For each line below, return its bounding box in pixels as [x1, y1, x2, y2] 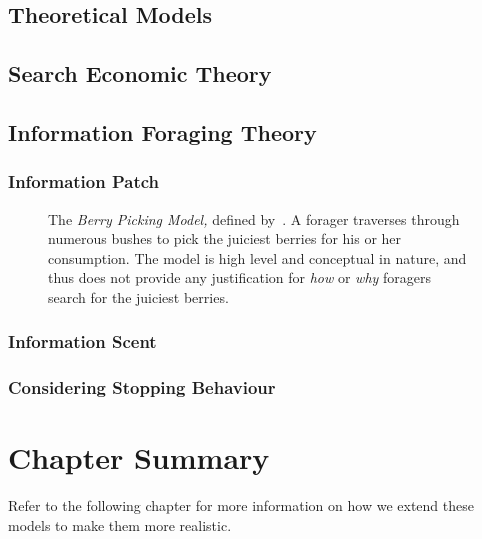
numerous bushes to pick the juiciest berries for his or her [48, 228, 402, 249]
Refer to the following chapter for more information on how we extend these [8, 495, 474, 516]
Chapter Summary [8, 437, 270, 478]
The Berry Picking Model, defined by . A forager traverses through [48, 208, 460, 229]
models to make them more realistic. [8, 514, 232, 535]
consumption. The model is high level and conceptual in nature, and [48, 247, 467, 268]
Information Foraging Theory [8, 116, 317, 147]
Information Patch [8, 169, 160, 194]
